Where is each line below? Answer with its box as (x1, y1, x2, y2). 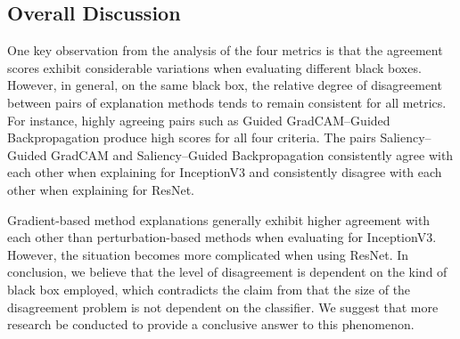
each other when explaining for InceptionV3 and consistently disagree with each (7, 163, 442, 182)
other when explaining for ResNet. (7, 180, 194, 198)
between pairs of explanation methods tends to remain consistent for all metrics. (7, 93, 447, 111)
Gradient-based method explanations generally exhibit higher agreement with (7, 210, 431, 229)
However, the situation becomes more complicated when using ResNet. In (7, 245, 409, 263)
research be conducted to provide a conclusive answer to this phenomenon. (7, 315, 415, 334)
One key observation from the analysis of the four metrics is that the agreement (7, 41, 443, 60)
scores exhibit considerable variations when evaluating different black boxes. (7, 58, 422, 77)
